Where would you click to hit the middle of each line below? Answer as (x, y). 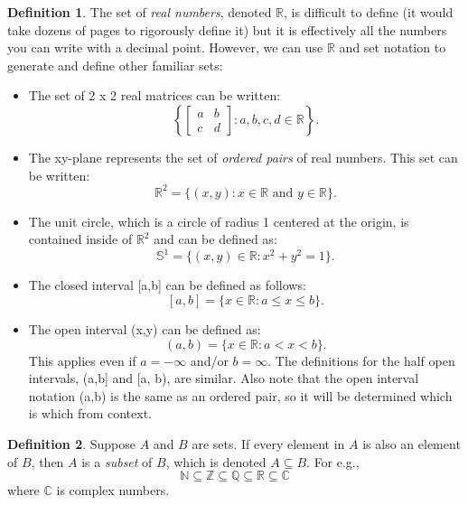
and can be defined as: (215, 239)
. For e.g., (333, 461)
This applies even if (82, 360)
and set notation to (393, 47)
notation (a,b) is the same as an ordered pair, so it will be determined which (240, 395)
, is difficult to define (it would (369, 12)
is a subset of (117, 461)
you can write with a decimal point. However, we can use (165, 47)
